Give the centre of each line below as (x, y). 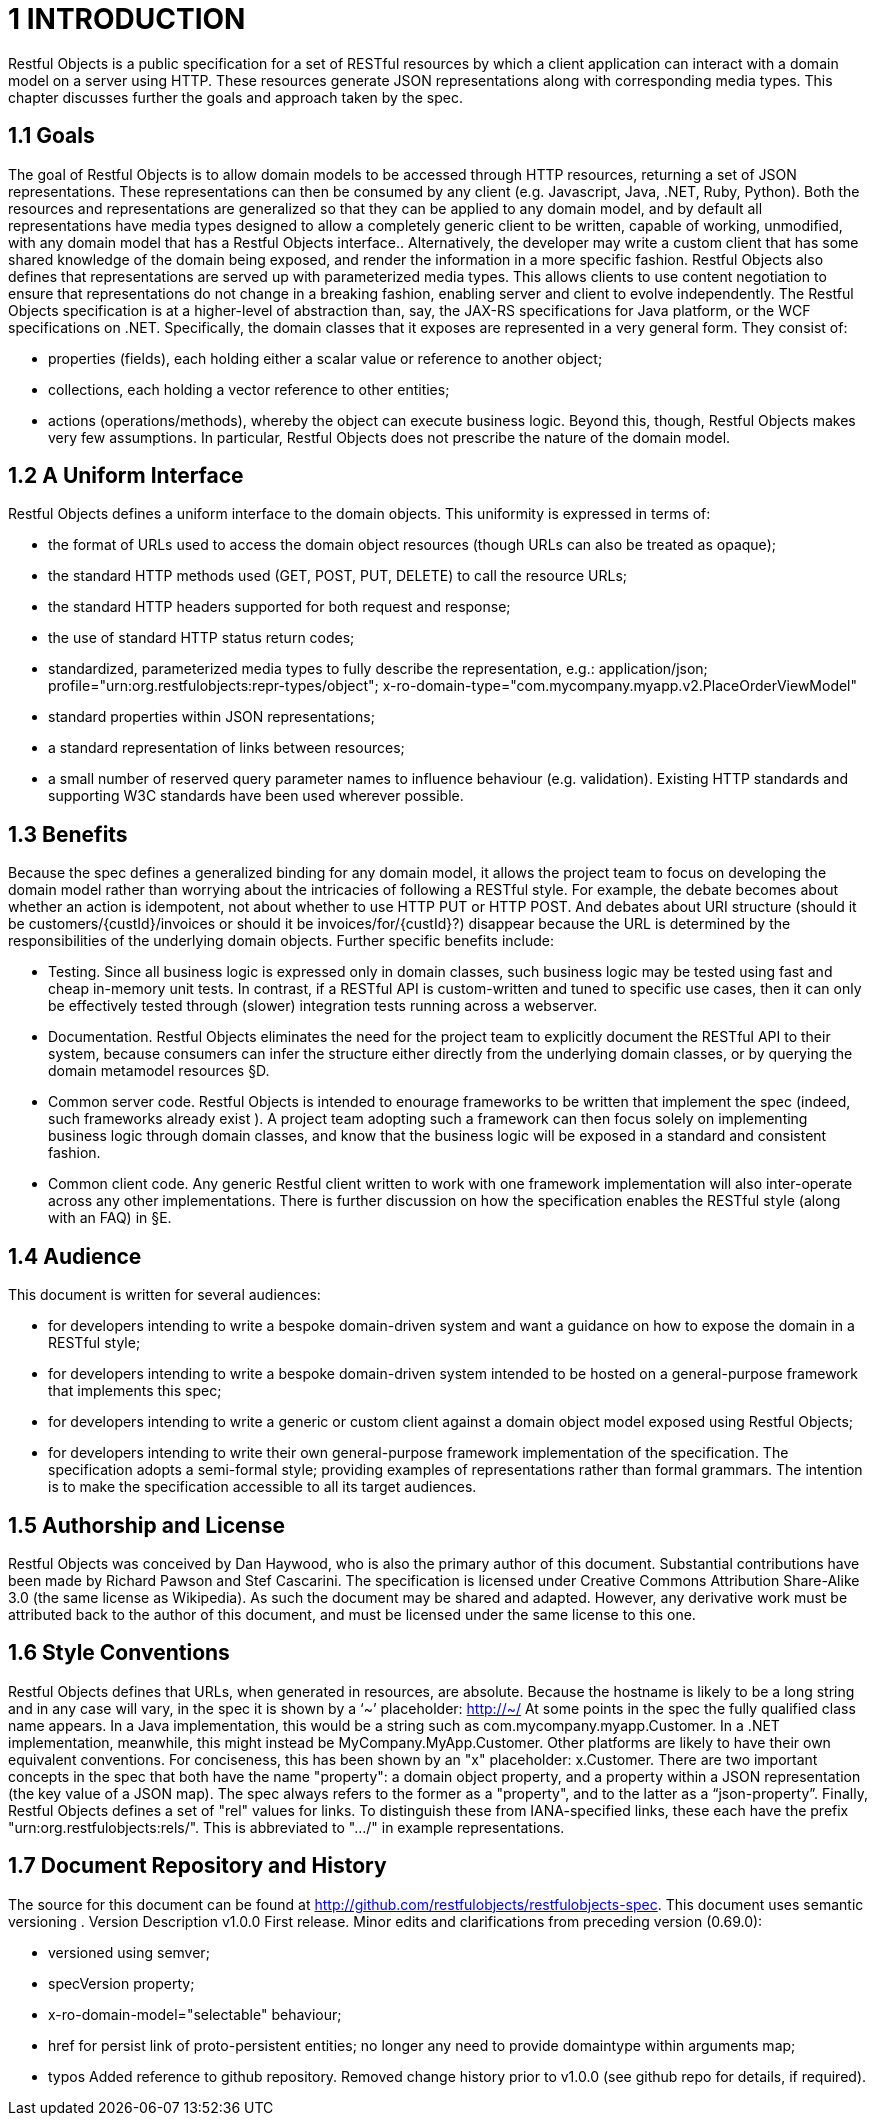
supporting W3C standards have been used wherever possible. (256, 796)
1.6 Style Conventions (119, 1653)
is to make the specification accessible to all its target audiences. (262, 1487)
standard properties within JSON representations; (211, 717)
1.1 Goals (51, 136)
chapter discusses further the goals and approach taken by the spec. (236, 97)
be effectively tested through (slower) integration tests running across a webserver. (323, 1006)
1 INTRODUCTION (127, 19)
